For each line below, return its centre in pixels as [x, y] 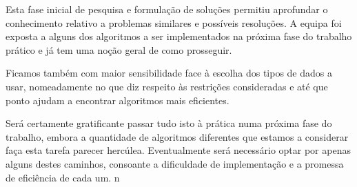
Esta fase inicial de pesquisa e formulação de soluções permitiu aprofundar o [167, 9]
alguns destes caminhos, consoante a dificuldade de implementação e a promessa [175, 163]
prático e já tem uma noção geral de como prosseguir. [119, 49]
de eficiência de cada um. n [63, 177]
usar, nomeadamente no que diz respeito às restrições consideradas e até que [167, 86]
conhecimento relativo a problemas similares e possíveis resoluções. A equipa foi [174, 22]
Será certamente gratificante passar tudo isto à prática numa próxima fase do [169, 123]
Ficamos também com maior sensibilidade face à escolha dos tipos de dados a [169, 73]
